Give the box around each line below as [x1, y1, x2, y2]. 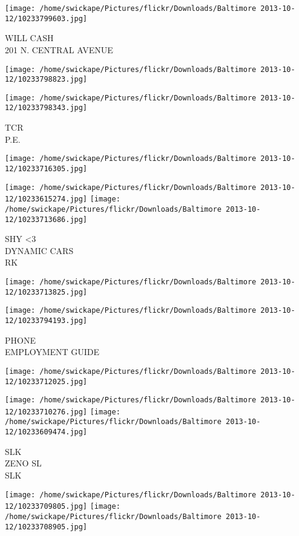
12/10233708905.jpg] [5, 522, 88, 531]
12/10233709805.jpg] [5, 502, 88, 511]
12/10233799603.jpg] [5, 14, 88, 23]
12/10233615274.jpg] [5, 195, 88, 204]
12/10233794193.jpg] [5, 316, 88, 325]
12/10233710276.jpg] [5, 407, 88, 416]
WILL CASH [5, 31, 54, 44]
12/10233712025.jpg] [5, 377, 88, 386]
